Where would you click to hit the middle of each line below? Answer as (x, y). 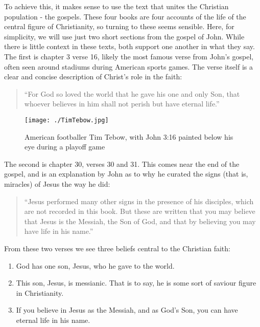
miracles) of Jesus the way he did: (57, 183)
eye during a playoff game (65, 147)
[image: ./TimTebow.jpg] (67, 120)
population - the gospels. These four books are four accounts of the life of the (125, 16)
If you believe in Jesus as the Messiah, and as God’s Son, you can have (127, 310)
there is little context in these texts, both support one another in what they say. (129, 46)
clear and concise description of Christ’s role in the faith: (93, 77)
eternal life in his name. (53, 320)
